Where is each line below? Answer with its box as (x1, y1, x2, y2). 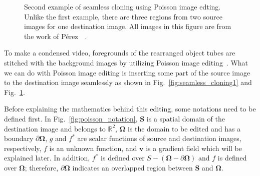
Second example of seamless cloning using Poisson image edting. (24, 1, 221, 11)
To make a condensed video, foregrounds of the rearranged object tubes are (4, 47, 235, 58)
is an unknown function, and (49, 142, 137, 153)
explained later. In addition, (4, 152, 90, 163)
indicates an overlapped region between (72, 162, 193, 172)
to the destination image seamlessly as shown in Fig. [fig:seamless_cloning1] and (4, 77, 252, 87)
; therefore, (25, 162, 59, 172)
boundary (4, 133, 34, 143)
